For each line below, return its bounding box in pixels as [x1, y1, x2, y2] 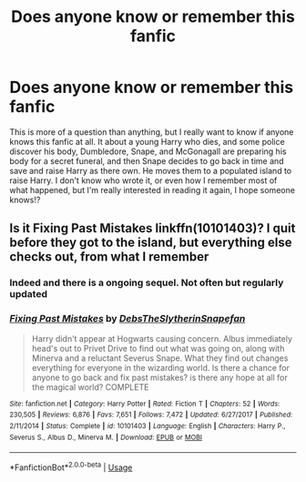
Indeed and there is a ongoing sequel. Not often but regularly [9, 276, 284, 289]
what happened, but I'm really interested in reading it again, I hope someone [9, 184, 296, 195]
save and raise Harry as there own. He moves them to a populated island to [9, 165, 292, 176]
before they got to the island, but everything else [9, 235, 293, 251]
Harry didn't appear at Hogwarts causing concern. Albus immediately [31, 333, 293, 344]
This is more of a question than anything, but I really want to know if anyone [9, 126, 294, 138]
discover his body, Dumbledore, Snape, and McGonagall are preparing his [9, 146, 287, 157]
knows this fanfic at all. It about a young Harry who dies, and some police [9, 136, 285, 147]
